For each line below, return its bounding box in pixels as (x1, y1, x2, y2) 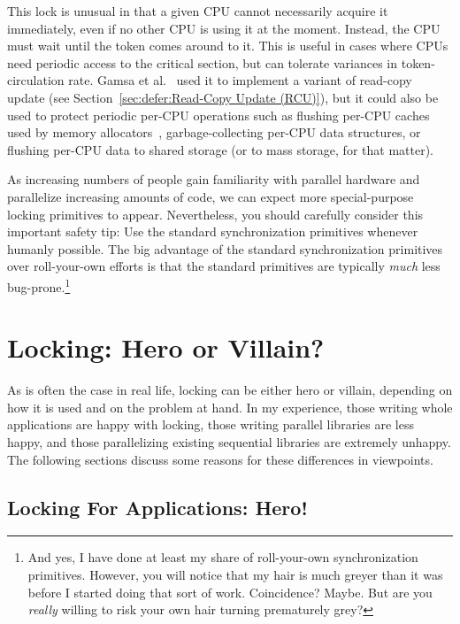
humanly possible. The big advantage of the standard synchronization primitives (7, 239, 443, 258)
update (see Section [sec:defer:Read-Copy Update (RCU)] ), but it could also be (7, 88, 439, 106)
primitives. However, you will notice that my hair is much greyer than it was (27, 566, 443, 584)
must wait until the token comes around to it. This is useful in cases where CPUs (7, 36, 448, 55)
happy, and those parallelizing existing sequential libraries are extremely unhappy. (7, 433, 451, 451)
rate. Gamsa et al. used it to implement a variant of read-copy (68, 71, 412, 89)
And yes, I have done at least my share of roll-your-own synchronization (27, 548, 418, 566)
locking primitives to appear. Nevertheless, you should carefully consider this (7, 204, 424, 223)
